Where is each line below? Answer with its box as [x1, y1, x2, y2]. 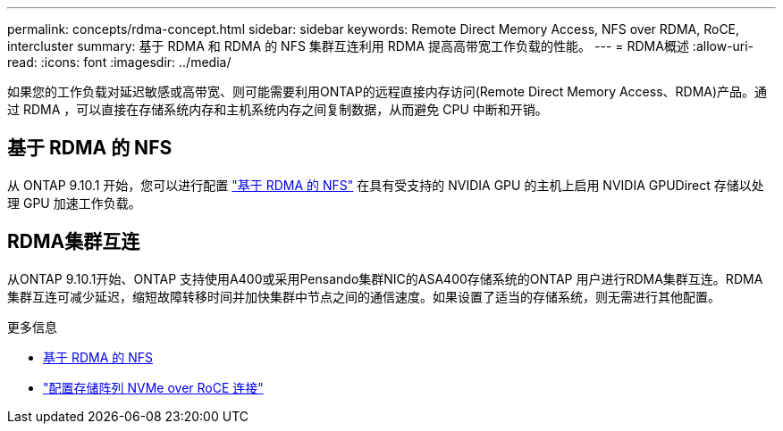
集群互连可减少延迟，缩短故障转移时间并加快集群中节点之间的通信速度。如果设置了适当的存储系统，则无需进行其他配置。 [7, 288, 720, 304]
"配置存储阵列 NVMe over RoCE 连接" [43, 379, 264, 395]
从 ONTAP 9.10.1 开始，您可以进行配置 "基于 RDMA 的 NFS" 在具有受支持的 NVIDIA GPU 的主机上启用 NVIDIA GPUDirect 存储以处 [7, 177, 764, 193]
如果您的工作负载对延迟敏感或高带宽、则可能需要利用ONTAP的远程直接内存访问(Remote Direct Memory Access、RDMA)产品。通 [7, 84, 768, 99]
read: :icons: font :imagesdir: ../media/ [7, 54, 232, 70]
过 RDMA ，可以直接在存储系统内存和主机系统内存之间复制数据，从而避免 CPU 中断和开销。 [7, 102, 548, 117]
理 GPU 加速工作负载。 [7, 195, 141, 211]
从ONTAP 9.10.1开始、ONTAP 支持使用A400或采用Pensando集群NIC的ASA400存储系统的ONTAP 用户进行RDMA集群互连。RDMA [7, 270, 763, 286]
